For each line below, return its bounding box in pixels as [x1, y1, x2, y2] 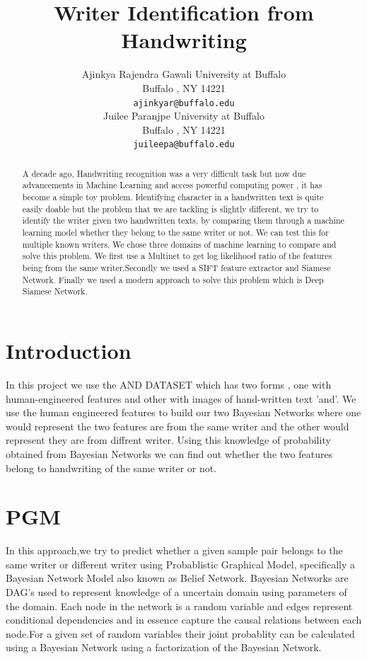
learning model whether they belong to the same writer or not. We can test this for [22, 227, 329, 239]
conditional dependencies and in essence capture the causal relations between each [6, 612, 362, 627]
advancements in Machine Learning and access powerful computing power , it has [22, 179, 322, 191]
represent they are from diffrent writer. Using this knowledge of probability [6, 432, 331, 447]
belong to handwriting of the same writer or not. [6, 460, 217, 475]
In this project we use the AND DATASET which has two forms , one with [6, 377, 332, 391]
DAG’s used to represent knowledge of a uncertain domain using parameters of [6, 585, 347, 600]
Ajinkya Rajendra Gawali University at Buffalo [81, 67, 286, 81]
